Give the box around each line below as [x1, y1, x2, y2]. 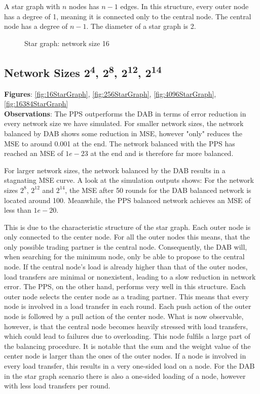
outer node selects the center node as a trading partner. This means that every [4, 291, 249, 301]
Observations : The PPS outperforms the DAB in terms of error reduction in [4, 108, 246, 119]
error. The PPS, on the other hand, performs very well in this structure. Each [4, 281, 246, 292]
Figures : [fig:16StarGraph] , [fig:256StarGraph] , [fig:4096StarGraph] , [4, 88, 216, 99]
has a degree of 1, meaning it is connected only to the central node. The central [4, 11, 251, 21]
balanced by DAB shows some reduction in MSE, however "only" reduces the [4, 128, 242, 138]
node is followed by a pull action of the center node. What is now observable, [4, 311, 244, 322]
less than [4, 205, 31, 215]
